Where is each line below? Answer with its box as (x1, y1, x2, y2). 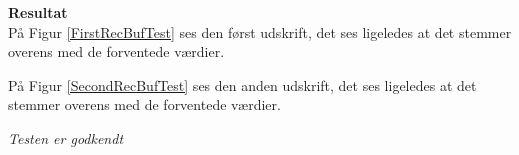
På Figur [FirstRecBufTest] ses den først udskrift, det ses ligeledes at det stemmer (8, 21, 512, 42)
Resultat (8, 2, 68, 22)
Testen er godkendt (8, 127, 124, 148)
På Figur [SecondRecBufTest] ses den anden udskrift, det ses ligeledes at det (8, 74, 477, 95)
